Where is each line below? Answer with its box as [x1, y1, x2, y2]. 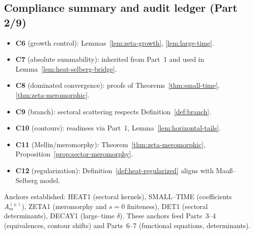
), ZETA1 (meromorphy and [22, 201, 107, 211]
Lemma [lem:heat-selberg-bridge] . [15, 63, 117, 74]
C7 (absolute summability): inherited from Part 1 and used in [15, 54, 204, 64]
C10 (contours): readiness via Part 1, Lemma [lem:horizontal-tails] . [15, 123, 221, 133]
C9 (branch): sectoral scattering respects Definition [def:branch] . [15, 106, 211, 116]
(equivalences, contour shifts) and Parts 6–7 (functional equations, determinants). [4, 220, 251, 230]
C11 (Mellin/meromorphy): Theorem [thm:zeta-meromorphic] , [15, 139, 205, 149]
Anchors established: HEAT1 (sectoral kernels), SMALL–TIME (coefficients [4, 191, 232, 202]
